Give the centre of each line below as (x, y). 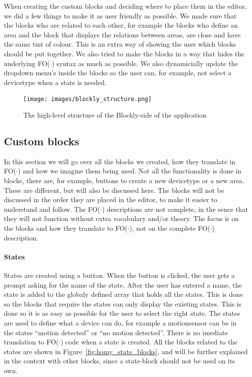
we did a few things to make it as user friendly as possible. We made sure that (120, 15)
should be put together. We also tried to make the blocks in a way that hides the (124, 53)
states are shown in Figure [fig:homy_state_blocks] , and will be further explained (126, 351)
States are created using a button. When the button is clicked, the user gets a (119, 275)
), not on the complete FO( (170, 228)
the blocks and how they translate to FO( (66, 228)
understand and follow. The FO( (52, 209)
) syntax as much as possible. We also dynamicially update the (145, 63)
